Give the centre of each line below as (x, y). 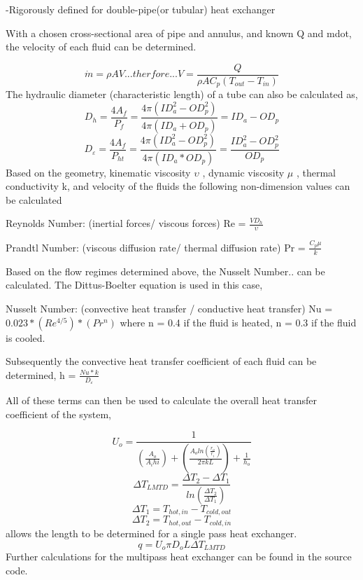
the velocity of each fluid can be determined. (101, 47)
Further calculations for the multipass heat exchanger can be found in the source (179, 556)
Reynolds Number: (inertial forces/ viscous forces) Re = (126, 223)
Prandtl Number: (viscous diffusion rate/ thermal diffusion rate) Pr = (156, 247)
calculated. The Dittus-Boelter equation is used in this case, (134, 285)
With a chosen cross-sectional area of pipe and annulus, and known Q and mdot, (179, 33)
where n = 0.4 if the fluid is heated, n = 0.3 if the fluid (238, 322)
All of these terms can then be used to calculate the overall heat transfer (161, 400)
